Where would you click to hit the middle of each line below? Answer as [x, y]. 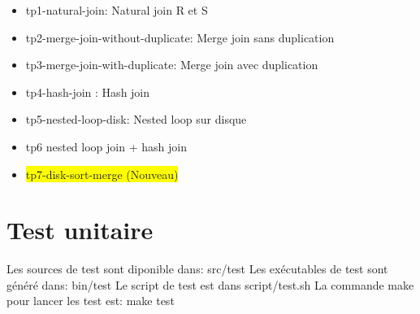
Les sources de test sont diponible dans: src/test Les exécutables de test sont [197, 269]
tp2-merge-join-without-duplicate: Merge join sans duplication [180, 37]
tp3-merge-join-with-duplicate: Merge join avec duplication [172, 65]
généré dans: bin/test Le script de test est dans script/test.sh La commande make [210, 284]
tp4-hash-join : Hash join [88, 92]
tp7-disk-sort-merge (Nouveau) [102, 174]
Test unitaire [80, 230]
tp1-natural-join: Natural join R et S [117, 10]
